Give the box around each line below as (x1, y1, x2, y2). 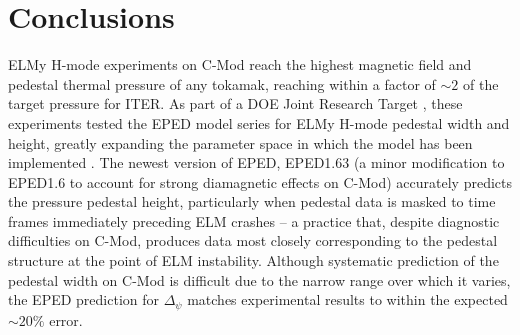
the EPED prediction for (8, 289, 160, 310)
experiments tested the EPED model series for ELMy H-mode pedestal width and (8, 112, 510, 133)
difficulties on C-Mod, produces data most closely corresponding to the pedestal (8, 230, 498, 251)
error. (49, 309, 83, 330)
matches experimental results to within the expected (187, 289, 508, 310)
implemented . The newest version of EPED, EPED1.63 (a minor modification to (8, 152, 505, 173)
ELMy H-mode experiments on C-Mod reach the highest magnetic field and (8, 54, 472, 75)
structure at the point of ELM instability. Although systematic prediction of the (8, 250, 499, 271)
